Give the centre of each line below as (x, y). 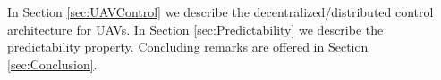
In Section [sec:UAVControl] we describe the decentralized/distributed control (220, 12)
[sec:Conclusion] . (52, 64)
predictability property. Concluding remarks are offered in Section (188, 47)
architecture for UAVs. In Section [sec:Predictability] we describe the (195, 29)
